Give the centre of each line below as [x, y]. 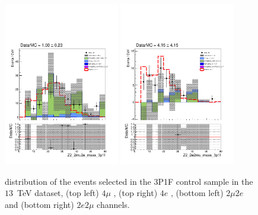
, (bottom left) [197, 193]
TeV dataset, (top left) [58, 193]
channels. [113, 204]
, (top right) [136, 193]
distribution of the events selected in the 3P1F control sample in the [129, 181]
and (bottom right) [39, 204]
